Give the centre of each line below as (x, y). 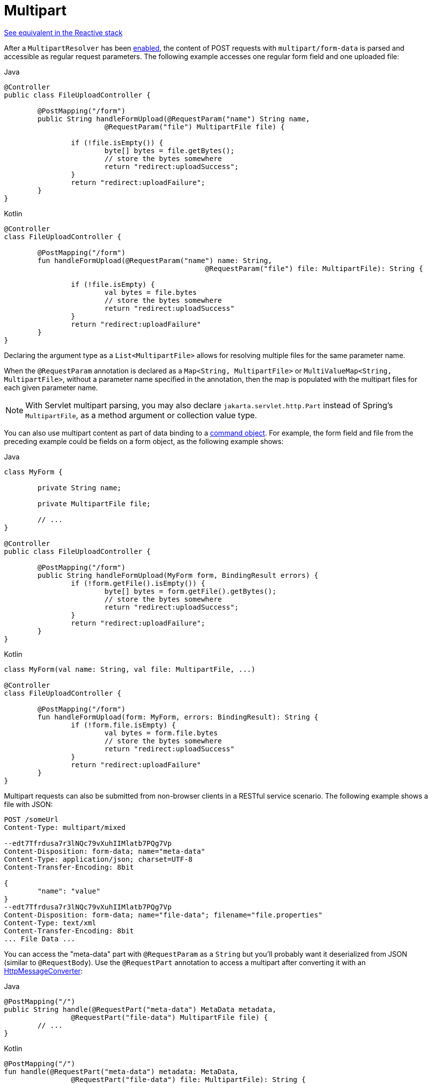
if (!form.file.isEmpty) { (123, 725)
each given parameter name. (51, 387)
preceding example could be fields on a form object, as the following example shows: (144, 441)
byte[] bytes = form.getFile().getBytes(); (190, 591)
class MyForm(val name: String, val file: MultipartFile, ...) (130, 669)
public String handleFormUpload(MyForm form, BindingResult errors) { (178, 575)
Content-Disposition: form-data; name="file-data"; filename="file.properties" (163, 915)
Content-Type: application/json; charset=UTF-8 (98, 859)
